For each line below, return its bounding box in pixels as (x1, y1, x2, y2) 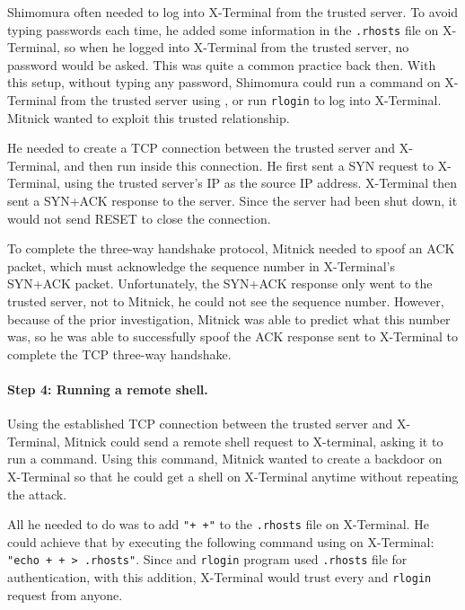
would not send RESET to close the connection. (7, 208, 271, 227)
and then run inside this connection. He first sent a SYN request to (64, 155, 434, 174)
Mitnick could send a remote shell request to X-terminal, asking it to (64, 431, 443, 450)
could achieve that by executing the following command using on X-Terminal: (7, 532, 434, 551)
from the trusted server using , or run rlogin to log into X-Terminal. (60, 91, 442, 110)
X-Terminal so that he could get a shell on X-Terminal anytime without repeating (7, 466, 459, 485)
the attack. (7, 484, 67, 503)
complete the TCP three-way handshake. (7, 344, 232, 363)
